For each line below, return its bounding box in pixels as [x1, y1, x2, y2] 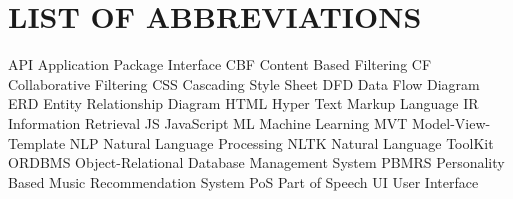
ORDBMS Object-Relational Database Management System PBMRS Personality [8, 152, 505, 173]
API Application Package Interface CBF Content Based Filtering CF [8, 54, 432, 75]
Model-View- [412, 112, 491, 133]
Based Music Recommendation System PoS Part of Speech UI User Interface [8, 171, 479, 192]
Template [8, 132, 66, 153]
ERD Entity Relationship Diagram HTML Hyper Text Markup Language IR [8, 93, 479, 114]
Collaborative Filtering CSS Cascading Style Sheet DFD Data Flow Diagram [8, 73, 480, 94]
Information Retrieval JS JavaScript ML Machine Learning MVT [8, 112, 408, 133]
